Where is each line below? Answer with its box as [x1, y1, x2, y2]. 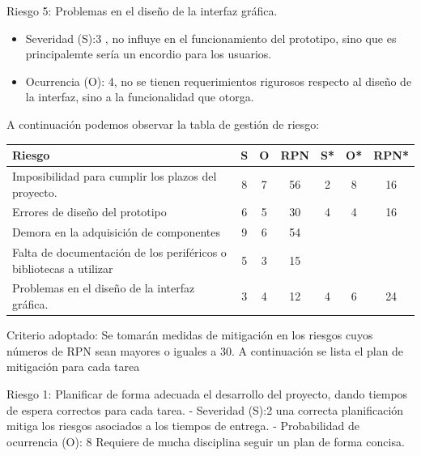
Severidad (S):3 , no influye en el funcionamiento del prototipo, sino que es [25, 29, 397, 46]
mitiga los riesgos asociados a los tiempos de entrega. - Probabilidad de [6, 417, 359, 434]
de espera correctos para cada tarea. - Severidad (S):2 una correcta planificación [6, 401, 404, 418]
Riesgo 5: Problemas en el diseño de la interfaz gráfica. [6, 2, 278, 19]
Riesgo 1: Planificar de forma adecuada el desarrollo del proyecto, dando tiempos [6, 385, 408, 402]
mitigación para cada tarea [6, 358, 140, 375]
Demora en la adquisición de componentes [12, 224, 221, 241]
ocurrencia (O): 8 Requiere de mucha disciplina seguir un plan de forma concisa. [6, 433, 405, 450]
